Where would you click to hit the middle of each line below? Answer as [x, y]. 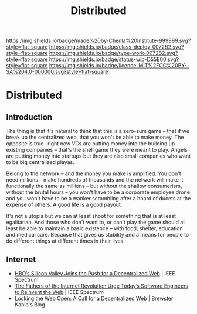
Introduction [29, 117]
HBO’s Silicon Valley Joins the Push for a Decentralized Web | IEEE [95, 273]
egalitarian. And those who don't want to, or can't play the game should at [96, 222]
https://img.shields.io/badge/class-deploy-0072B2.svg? [116, 47]
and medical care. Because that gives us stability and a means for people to [98, 235]
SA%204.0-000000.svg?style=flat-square [57, 72]
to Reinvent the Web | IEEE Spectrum [59, 292]
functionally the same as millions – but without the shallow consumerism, [94, 186]
